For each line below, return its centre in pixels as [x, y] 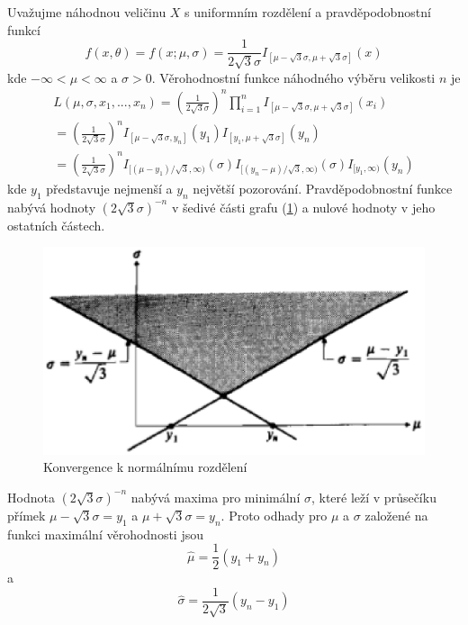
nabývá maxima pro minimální [216, 497]
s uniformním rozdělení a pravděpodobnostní [308, 12]
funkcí [24, 29]
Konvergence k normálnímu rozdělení [145, 467]
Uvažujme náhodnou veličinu [87, 12]
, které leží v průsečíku [373, 497]
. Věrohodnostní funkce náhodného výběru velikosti [293, 77]
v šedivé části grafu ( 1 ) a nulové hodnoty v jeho [303, 207]
